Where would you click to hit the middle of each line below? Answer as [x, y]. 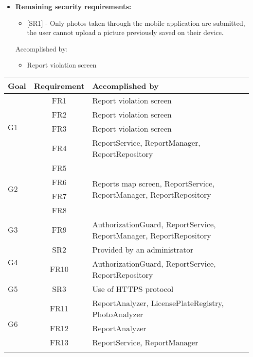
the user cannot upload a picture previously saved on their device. [125, 32]
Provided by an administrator [143, 249]
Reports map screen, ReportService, [153, 183]
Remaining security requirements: [73, 6]
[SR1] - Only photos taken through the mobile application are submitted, [136, 23]
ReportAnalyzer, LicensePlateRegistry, [158, 303]
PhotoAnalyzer [117, 314]
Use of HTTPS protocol [133, 289]
